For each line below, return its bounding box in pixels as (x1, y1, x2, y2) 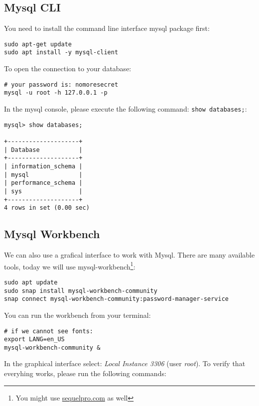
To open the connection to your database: (4, 63, 131, 74)
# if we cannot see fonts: (4, 327, 93, 335)
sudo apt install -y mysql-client (4, 49, 119, 56)
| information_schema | (4, 162, 83, 170)
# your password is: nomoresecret (4, 81, 119, 88)
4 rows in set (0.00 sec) (4, 204, 90, 212)
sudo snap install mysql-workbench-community (4, 287, 157, 294)
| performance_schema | (4, 179, 83, 187)
